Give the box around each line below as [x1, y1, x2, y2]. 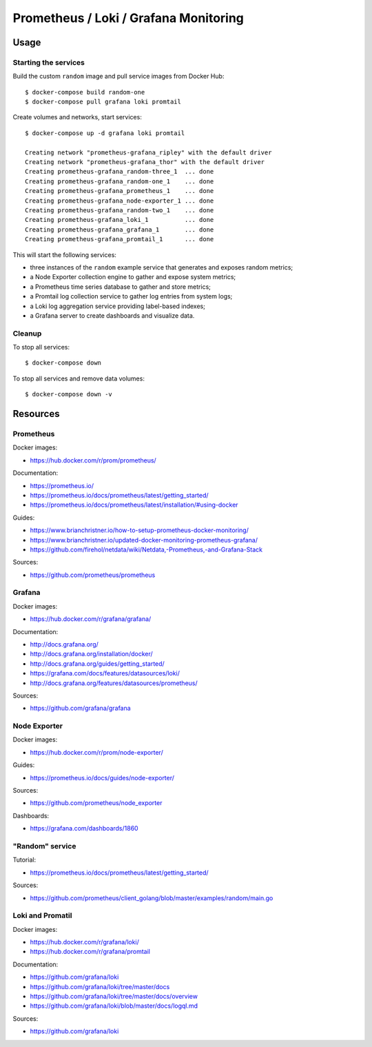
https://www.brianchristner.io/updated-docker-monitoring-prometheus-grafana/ [30, 536, 258, 544]
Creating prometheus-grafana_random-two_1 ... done [25, 207, 214, 214]
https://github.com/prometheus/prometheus [30, 571, 156, 579]
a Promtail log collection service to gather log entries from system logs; [30, 292, 233, 301]
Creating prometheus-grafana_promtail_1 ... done [25, 235, 214, 243]
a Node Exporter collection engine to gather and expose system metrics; [30, 273, 236, 281]
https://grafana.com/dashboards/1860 [30, 824, 138, 833]
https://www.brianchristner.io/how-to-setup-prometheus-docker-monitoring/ [30, 526, 249, 534]
